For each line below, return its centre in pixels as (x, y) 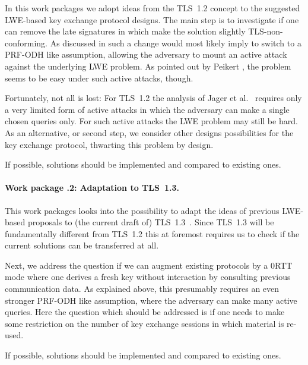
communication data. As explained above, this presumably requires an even (142, 289)
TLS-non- (266, 31)
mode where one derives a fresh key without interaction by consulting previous (148, 277)
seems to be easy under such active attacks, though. (99, 78)
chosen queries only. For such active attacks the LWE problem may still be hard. (151, 121)
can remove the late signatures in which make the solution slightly (125, 31)
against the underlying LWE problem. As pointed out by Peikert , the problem (148, 66)
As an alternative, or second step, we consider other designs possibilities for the (149, 132)
